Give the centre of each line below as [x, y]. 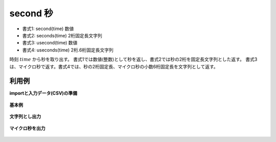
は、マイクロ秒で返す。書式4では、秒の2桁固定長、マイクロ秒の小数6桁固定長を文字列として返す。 [114, 66]
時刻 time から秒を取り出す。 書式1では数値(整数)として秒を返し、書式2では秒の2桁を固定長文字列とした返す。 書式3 [133, 59]
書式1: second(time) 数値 [48, 29]
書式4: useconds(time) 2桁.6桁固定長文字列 [68, 50]
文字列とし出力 [25, 116]
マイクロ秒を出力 [27, 128]
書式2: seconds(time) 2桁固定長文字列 [62, 35]
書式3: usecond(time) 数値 [50, 43]
